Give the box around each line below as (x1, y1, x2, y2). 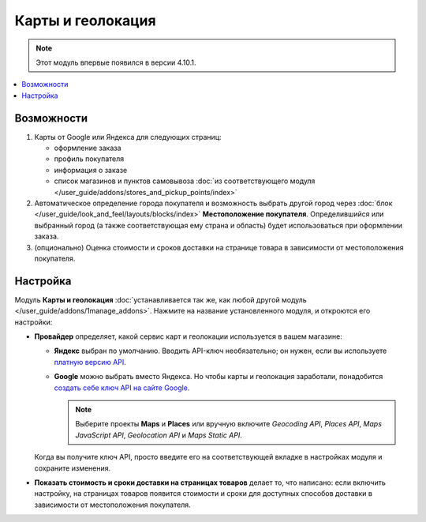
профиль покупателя (54, 154, 125, 163)
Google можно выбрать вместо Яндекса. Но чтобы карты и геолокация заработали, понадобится (54, 372, 383, 381)
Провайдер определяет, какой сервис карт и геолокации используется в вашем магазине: (34, 332, 342, 341)
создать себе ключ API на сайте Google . (54, 383, 190, 392)
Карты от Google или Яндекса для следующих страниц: (34, 132, 222, 141)
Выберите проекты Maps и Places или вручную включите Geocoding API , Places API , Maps (75, 419, 383, 429)
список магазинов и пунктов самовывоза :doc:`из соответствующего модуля (54, 176, 316, 186)
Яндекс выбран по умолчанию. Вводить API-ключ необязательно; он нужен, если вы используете (54, 346, 387, 355)
